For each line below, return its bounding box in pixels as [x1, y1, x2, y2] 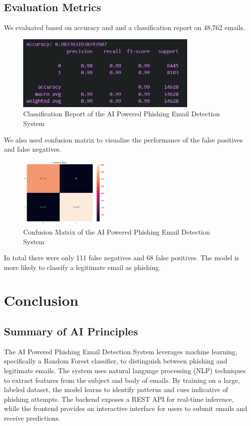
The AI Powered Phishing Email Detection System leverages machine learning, [4, 346, 237, 356]
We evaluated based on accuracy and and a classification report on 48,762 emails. [4, 22, 245, 32]
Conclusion [4, 290, 79, 310]
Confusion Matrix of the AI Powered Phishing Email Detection [23, 226, 210, 237]
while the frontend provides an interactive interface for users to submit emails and [4, 403, 248, 413]
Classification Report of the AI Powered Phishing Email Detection [23, 109, 220, 119]
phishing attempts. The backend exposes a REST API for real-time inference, [4, 394, 234, 404]
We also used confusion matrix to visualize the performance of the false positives [4, 134, 243, 144]
